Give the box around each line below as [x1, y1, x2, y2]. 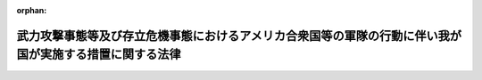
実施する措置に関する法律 [39, 47, 181, 62]
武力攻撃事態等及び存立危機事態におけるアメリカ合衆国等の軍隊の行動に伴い [16, 28, 438, 44]
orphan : [16, 5, 47, 15]
